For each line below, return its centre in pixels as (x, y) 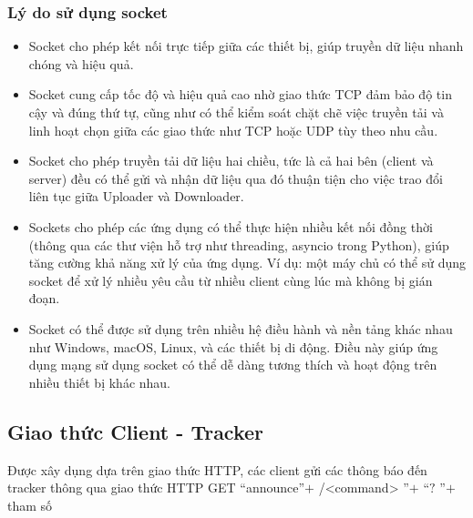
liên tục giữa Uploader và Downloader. (136, 196)
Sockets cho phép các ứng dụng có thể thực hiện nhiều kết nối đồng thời (231, 226)
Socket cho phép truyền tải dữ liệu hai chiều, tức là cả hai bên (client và (231, 161)
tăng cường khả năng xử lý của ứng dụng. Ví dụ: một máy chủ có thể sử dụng (247, 263)
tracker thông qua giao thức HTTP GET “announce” (156, 488)
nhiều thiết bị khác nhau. (100, 382)
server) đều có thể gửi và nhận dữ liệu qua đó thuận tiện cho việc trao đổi (236, 178)
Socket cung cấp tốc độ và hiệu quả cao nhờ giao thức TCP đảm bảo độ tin (240, 94)
